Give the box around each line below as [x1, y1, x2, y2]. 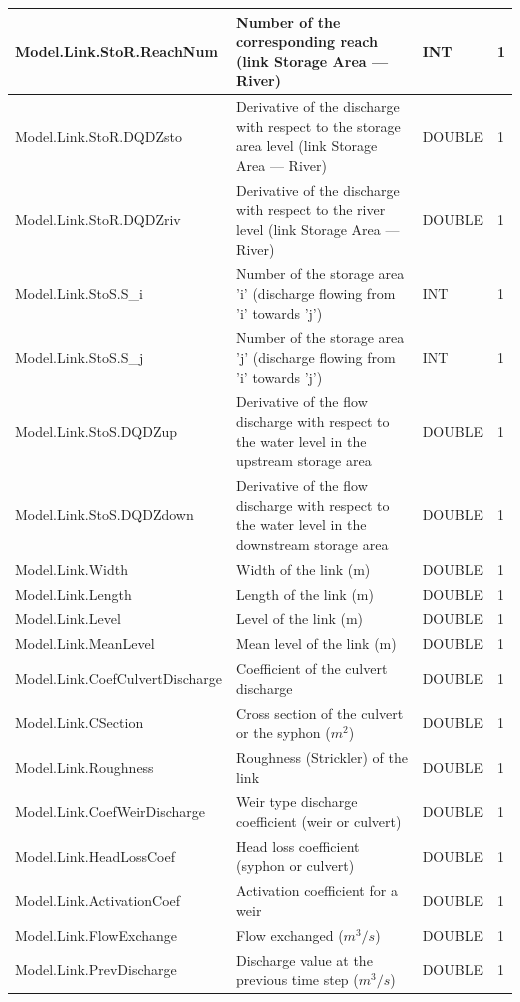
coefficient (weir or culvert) [236, 810, 402, 831]
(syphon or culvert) [236, 855, 355, 876]
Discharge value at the [236, 949, 373, 970]
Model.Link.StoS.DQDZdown [15, 504, 194, 525]
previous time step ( [236, 969, 359, 990]
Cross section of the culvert [236, 702, 404, 723]
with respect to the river [236, 199, 386, 220]
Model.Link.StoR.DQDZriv [15, 209, 181, 230]
